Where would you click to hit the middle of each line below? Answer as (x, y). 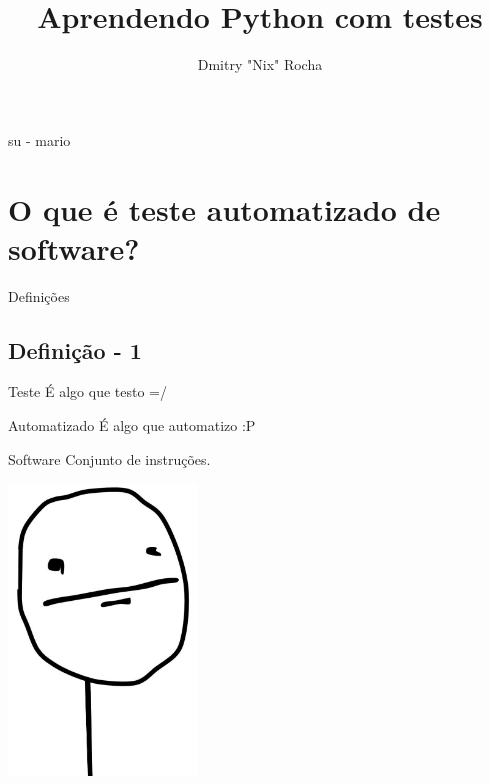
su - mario (39, 139)
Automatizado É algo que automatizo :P (132, 425)
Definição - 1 (75, 349)
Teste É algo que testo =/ (87, 391)
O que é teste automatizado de (224, 208)
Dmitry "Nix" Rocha (260, 64)
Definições (39, 295)
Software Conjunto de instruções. (109, 458)
